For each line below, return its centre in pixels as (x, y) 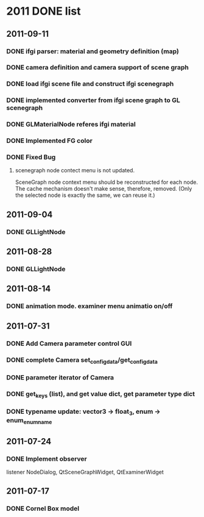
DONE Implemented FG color (49, 141)
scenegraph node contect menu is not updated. (75, 170)
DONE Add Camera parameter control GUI (69, 343)
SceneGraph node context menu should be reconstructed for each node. (106, 182)
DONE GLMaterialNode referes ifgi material (71, 125)
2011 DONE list (44, 11)
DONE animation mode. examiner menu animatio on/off (90, 306)
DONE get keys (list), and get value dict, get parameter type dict (101, 394)
